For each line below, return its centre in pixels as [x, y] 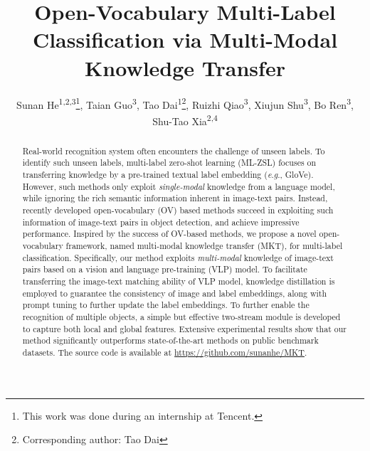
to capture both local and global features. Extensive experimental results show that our [184, 328]
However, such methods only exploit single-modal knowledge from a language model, [179, 186]
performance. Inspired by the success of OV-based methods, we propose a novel [169, 234]
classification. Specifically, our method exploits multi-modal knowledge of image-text [178, 257]
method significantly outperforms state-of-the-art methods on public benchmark [170, 340]
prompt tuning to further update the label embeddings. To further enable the [166, 305]
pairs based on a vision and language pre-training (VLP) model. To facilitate [165, 269]
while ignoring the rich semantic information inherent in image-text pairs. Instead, [175, 198]
